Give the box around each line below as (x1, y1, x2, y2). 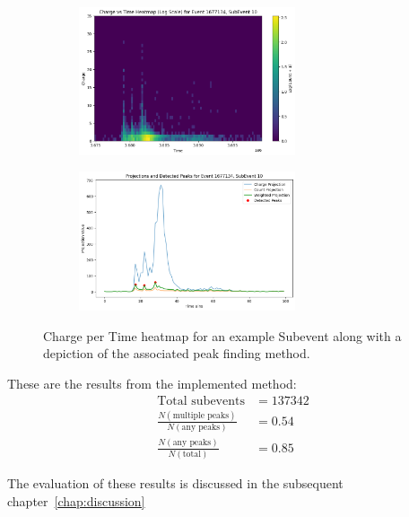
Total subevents (157, 394, 245, 407)
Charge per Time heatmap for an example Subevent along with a (43, 326, 402, 345)
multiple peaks (172, 410, 230, 420)
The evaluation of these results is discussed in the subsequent (7, 473, 344, 492)
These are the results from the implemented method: (7, 373, 297, 392)
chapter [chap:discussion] (7, 491, 145, 510)
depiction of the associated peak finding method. (43, 344, 310, 363)
